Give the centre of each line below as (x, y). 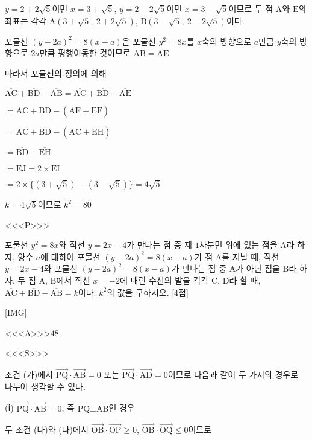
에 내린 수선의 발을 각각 (164, 280)
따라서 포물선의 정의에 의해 (56, 73)
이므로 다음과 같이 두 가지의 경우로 (233, 375)
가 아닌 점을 (258, 268)
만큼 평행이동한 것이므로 (85, 53)
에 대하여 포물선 (70, 256)
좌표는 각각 (26, 20)
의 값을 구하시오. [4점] (148, 292)
